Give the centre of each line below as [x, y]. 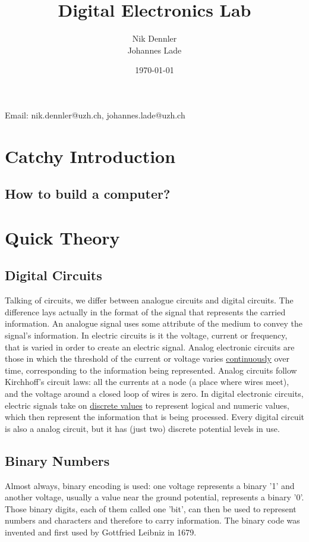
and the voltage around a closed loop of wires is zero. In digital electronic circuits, [154, 393]
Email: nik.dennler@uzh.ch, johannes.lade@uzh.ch [95, 115]
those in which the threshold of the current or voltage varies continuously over [147, 358]
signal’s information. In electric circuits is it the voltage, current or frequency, [146, 335]
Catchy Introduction [90, 156]
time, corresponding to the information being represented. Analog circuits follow [151, 370]
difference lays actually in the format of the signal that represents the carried [145, 311]
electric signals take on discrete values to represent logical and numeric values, [147, 405]
